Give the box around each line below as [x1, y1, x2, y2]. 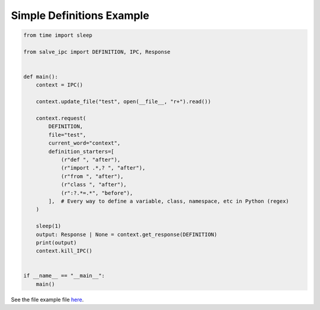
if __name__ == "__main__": [23, 273, 105, 279]
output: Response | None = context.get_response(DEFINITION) [36, 231, 217, 238]
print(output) [36, 239, 77, 246]
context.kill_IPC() [36, 248, 93, 254]
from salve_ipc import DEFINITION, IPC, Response [23, 48, 171, 55]
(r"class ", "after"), [60, 181, 127, 188]
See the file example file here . [11, 296, 84, 303]
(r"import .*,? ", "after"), [60, 165, 146, 171]
